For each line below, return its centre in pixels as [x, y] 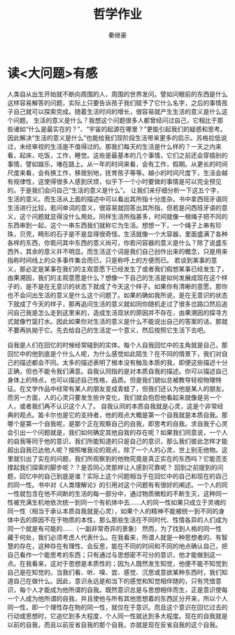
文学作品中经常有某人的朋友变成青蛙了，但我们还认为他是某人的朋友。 [127, 388]
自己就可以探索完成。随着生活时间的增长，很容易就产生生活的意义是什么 [117, 111]
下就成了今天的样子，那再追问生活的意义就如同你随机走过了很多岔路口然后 [114, 304]
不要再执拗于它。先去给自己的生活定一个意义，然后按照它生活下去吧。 [108, 330]
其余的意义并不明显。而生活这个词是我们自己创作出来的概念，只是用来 [127, 251]
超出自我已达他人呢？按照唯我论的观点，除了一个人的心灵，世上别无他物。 [114, 450]
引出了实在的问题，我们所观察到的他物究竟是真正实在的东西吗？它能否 [120, 458]
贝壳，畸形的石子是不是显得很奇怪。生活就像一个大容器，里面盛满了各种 [123, 234]
